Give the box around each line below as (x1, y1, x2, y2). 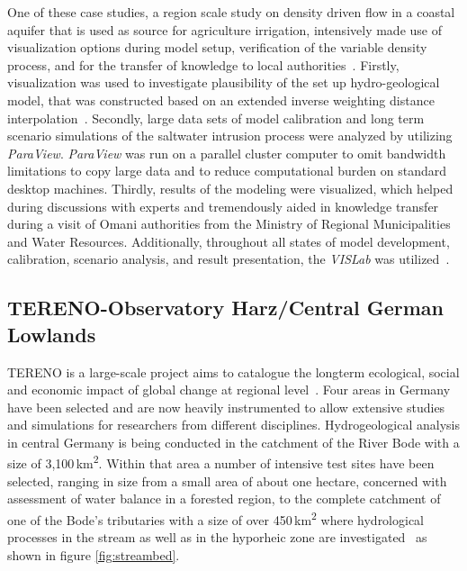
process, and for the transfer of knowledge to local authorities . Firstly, (7, 55, 400, 74)
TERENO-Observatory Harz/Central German (7, 294, 444, 322)
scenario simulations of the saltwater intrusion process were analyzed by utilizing (7, 126, 453, 145)
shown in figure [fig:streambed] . (7, 545, 180, 564)
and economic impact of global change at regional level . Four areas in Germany (7, 380, 451, 399)
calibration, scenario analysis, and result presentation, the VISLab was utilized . (7, 249, 450, 268)
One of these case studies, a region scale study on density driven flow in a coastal (7, 3, 455, 21)
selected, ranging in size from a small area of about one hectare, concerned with (7, 471, 447, 490)
